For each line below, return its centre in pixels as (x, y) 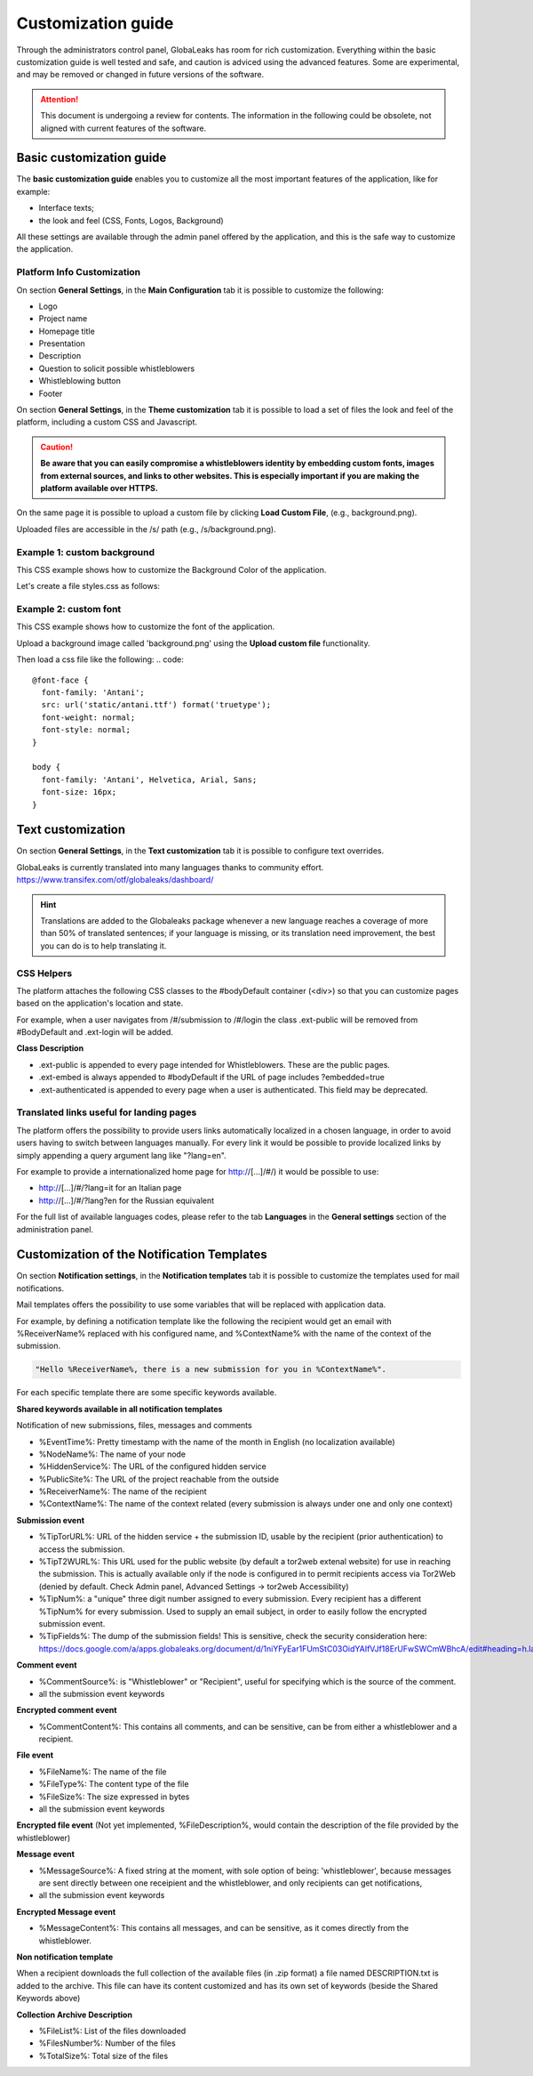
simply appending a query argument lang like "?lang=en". (121, 1155)
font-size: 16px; (79, 792)
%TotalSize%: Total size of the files (103, 2056)
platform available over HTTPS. (99, 488)
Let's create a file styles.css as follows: (88, 586)
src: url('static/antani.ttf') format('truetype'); (156, 705)
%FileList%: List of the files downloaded (112, 2031)
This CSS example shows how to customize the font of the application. (146, 626)
